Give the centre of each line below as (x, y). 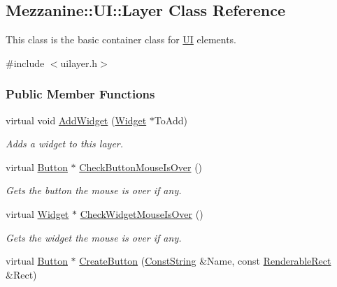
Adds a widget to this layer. (65, 143)
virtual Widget (37, 213)
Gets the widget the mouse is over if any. (94, 237)
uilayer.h (79, 62)
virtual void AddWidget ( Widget (76, 120)
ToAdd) (171, 120)
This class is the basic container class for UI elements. (121, 39)
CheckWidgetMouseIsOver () (142, 213)
